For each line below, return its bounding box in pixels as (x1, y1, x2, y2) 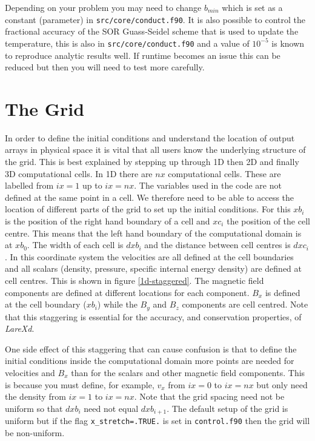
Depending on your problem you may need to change (5, 1, 202, 13)
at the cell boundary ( (5, 298, 87, 311)
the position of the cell (227, 214, 310, 227)
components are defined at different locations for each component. (5, 286, 250, 298)
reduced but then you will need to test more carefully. (5, 61, 205, 73)
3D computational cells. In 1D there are (5, 167, 153, 180)
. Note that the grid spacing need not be (134, 390, 285, 403)
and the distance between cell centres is (144, 238, 291, 251)
